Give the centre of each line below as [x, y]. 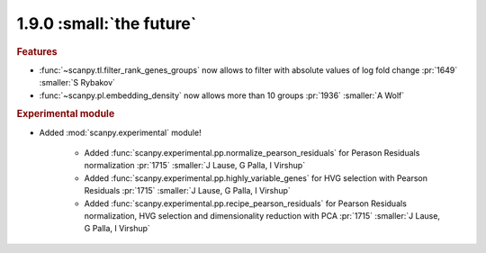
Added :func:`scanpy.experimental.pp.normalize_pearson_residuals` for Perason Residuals [252, 153]
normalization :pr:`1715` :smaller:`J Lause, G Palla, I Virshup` [195, 166]
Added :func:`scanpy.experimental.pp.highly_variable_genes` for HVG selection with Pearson [256, 178]
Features [37, 51]
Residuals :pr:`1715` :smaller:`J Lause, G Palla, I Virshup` [188, 191]
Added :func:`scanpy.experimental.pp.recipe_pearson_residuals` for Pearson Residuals [245, 203]
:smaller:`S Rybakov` [77, 83]
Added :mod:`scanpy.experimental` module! [120, 132]
